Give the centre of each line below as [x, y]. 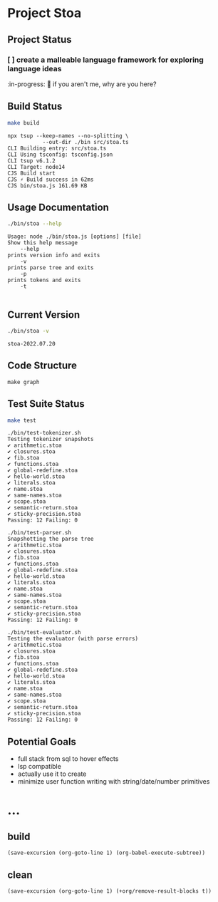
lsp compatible [40, 767]
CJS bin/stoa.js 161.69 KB [47, 186]
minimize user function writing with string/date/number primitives [114, 782]
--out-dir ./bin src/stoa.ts [86, 142]
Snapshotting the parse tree [51, 539]
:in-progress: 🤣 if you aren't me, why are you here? [82, 84]
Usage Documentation [58, 207]
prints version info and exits [54, 255]
